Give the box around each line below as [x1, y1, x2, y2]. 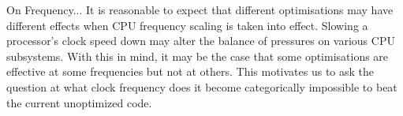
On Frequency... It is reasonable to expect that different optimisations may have [6, 2, 394, 17]
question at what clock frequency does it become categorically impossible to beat [6, 78, 397, 95]
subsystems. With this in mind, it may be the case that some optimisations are [6, 47, 389, 64]
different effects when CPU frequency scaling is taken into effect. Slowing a [6, 17, 368, 33]
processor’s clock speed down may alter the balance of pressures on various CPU [6, 32, 395, 49]
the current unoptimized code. [6, 94, 152, 110]
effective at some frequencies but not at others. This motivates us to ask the [6, 63, 375, 80]
